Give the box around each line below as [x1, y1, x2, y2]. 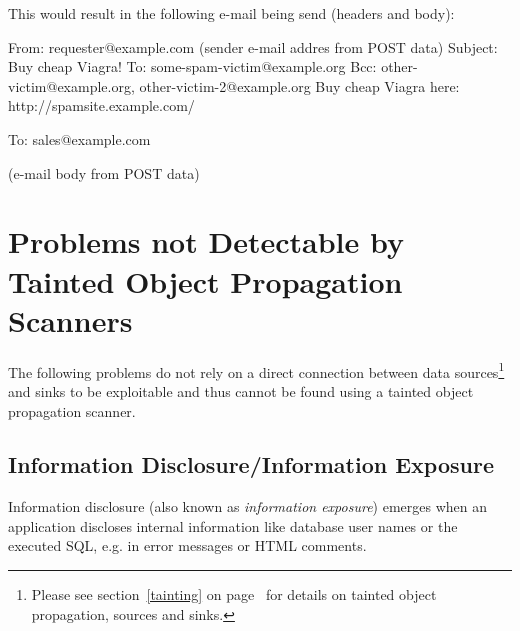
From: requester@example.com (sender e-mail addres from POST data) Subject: [8, 36, 498, 57]
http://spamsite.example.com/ [8, 95, 195, 116]
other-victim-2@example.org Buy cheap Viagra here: [139, 75, 460, 96]
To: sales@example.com [8, 128, 151, 149]
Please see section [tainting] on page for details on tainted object [31, 584, 437, 605]
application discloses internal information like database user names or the [8, 515, 458, 536]
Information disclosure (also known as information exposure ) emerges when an [8, 496, 488, 517]
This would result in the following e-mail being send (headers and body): [8, 3, 455, 23]
